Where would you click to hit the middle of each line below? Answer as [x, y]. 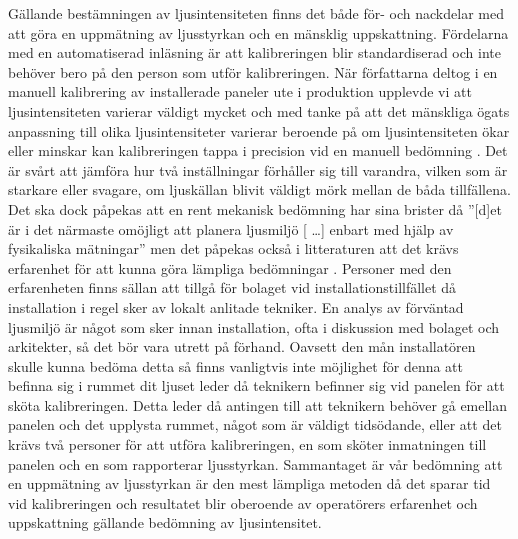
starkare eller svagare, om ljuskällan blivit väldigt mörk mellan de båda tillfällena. [259, 189]
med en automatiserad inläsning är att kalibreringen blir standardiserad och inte [254, 52]
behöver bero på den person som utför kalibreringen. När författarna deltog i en [253, 71]
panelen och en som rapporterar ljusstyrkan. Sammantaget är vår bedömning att [255, 463]
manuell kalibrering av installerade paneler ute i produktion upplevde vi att [240, 91]
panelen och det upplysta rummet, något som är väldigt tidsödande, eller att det [255, 424]
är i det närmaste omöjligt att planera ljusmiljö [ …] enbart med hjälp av [231, 228]
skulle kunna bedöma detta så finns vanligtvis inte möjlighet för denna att [235, 365]
